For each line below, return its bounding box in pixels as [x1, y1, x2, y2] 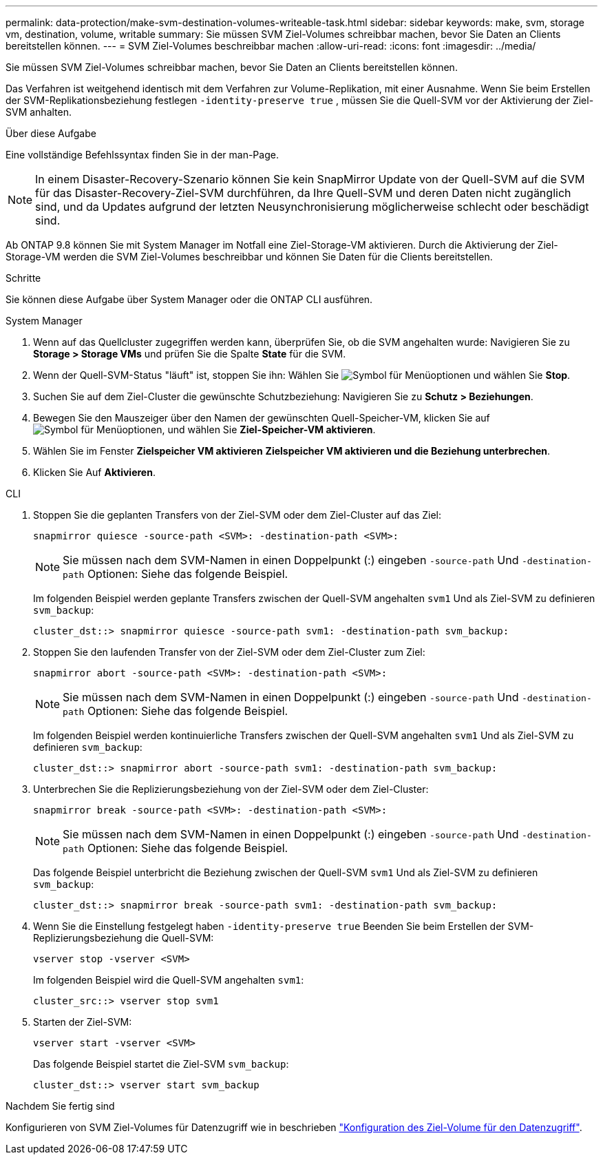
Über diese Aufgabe [6, 127, 96, 139]
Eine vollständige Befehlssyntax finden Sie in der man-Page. [6, 149, 279, 160]
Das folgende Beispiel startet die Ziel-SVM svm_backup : [33, 1058, 289, 1070]
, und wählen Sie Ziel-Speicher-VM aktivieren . [162, 424, 376, 435]
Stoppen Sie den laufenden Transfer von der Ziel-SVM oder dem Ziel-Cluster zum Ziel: [33, 646, 425, 658]
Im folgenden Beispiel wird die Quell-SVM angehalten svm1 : [33, 974, 304, 986]
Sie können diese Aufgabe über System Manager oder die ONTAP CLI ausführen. [6, 293, 373, 305]
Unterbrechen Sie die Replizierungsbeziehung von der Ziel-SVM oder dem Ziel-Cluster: [33, 783, 429, 795]
